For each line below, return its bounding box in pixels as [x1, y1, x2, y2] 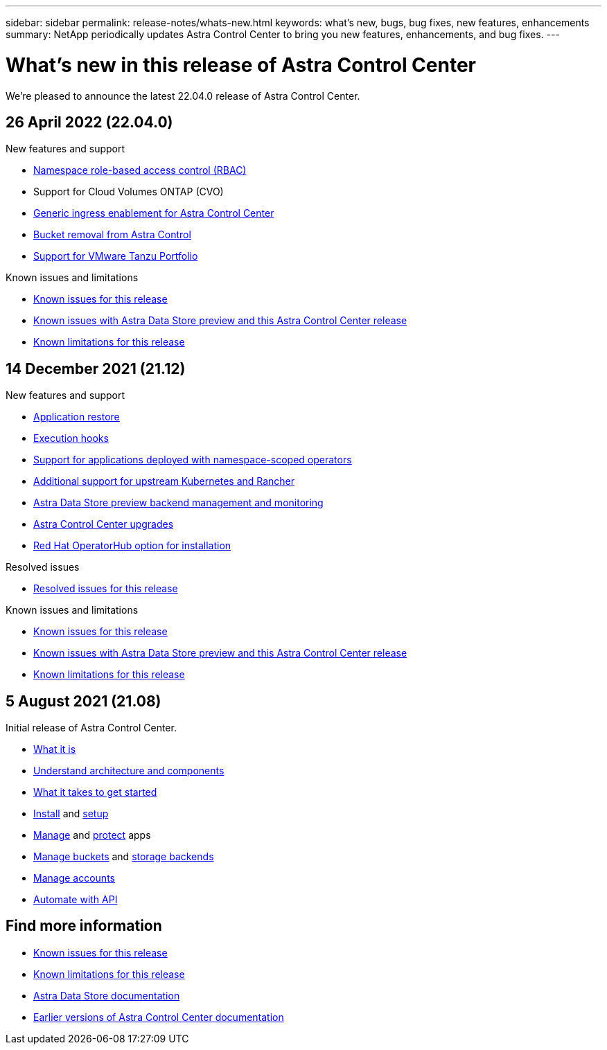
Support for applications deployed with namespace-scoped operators [33, 454, 352, 466]
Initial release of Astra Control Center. [6, 722, 177, 734]
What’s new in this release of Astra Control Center [6, 53, 476, 77]
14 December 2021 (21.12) [6, 359, 186, 377]
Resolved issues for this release [33, 582, 178, 595]
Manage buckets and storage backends [33, 851, 214, 863]
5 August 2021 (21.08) [6, 692, 161, 710]
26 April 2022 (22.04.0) [6, 113, 173, 131]
